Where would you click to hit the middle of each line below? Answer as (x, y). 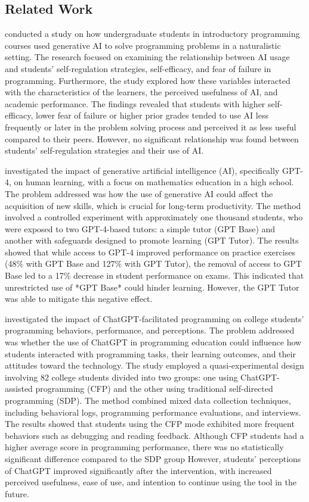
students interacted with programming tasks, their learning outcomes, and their (150, 353)
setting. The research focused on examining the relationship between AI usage (147, 57)
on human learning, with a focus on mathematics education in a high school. (154, 182)
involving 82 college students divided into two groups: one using (121, 377)
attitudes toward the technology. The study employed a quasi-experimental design (154, 365)
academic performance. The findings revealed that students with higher (135, 103)
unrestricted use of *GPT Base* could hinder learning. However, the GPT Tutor (152, 287)
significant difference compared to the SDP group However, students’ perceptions (153, 458)
